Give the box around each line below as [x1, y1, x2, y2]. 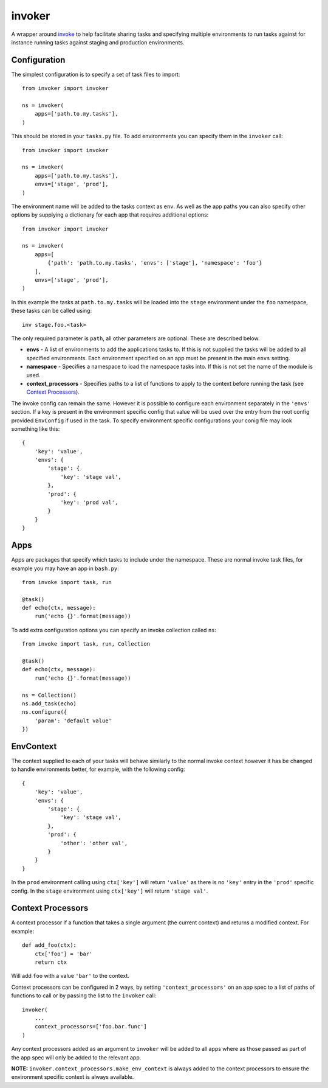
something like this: [11, 425, 60, 432]
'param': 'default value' [34, 717, 112, 724]
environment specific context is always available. [11, 1073, 134, 1081]
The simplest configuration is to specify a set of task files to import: [11, 71, 180, 78]
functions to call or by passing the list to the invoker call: [11, 992, 157, 999]
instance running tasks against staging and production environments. [11, 38, 185, 46]
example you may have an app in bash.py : [11, 565, 119, 572]
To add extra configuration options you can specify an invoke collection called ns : [11, 626, 217, 633]
